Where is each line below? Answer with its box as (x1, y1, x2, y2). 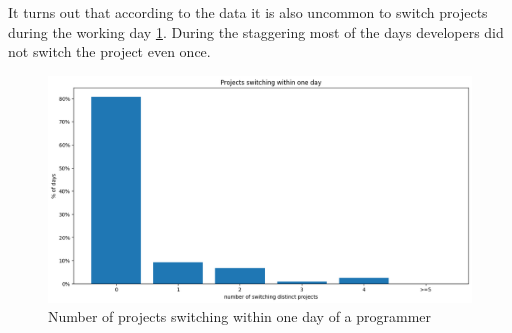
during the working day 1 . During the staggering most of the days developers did (8, 21, 504, 42)
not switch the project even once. (8, 41, 211, 62)
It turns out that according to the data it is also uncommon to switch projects (8, 2, 488, 22)
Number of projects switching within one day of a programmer (48, 306, 432, 327)
